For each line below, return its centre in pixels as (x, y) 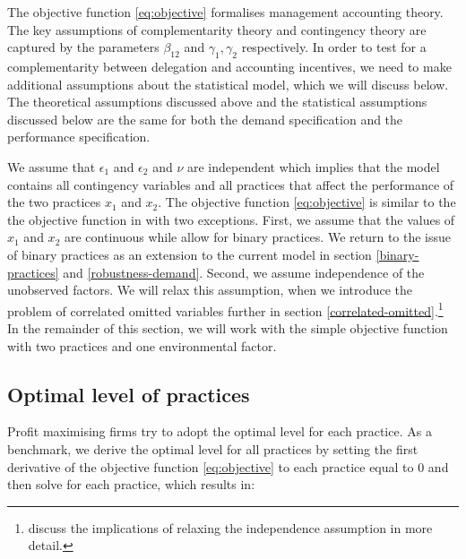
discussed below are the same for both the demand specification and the (205, 119)
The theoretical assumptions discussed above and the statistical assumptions (217, 102)
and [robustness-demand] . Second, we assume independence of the (244, 272)
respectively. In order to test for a (334, 47)
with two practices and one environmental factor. (142, 345)
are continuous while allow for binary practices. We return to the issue (258, 237)
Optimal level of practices (129, 394)
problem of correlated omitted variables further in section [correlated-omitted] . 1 (225, 309)
